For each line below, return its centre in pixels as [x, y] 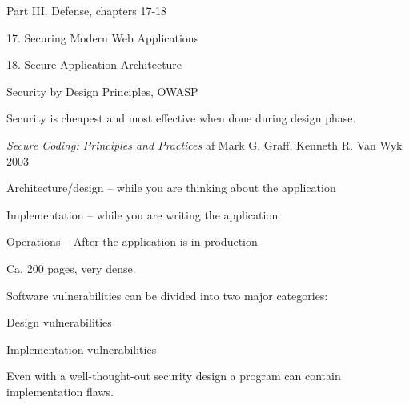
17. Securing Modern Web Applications [103, 37]
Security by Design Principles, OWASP [102, 91]
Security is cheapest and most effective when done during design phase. [181, 118]
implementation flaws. [60, 391]
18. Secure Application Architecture [94, 64]
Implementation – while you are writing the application [142, 214]
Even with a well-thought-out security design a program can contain [174, 376]
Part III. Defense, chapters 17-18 [87, 10]
